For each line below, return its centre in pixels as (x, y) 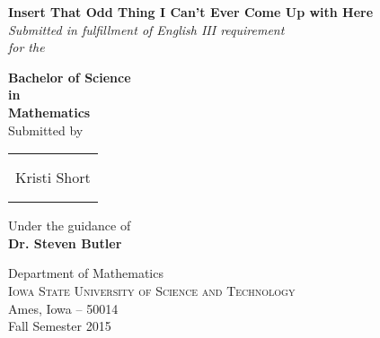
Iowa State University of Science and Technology (152, 290)
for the (27, 47)
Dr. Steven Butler (65, 243)
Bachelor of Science (70, 77)
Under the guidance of (70, 225)
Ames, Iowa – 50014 (63, 308)
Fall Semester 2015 (60, 326)
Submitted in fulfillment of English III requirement (146, 29)
